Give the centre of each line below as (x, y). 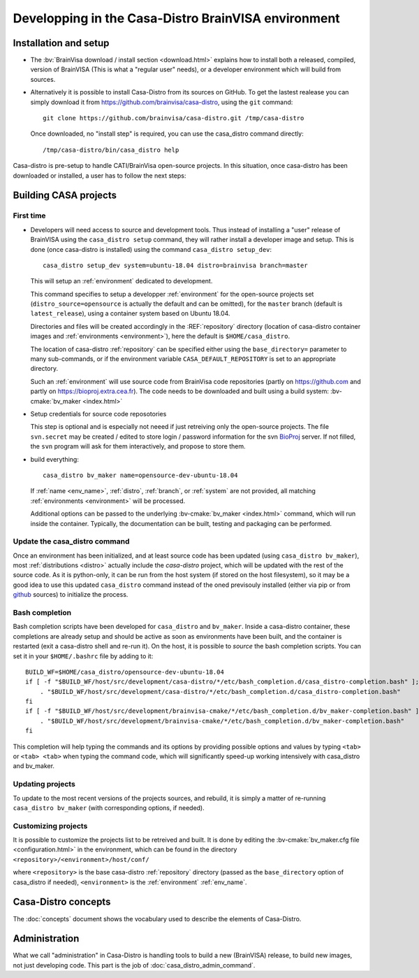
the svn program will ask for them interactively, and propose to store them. (138, 446)
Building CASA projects (65, 196)
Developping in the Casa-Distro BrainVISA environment (176, 18)
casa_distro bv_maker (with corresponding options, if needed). (109, 807)
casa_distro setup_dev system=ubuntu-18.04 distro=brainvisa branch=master (175, 265)
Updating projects (44, 784)
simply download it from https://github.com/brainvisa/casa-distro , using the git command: (162, 102)
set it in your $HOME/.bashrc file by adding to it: (83, 656)
